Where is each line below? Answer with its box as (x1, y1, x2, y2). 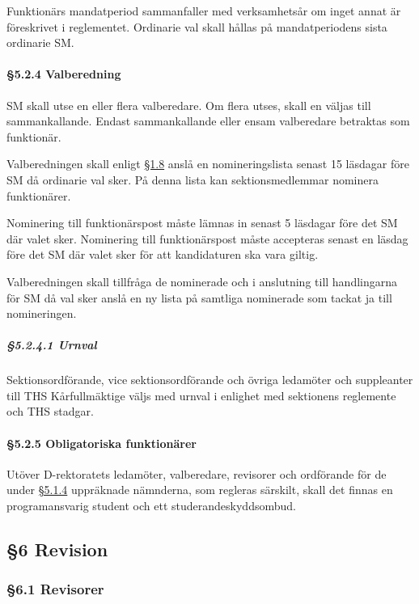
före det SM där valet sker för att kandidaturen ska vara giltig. (6, 246, 319, 263)
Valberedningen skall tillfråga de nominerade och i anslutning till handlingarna (6, 272, 398, 289)
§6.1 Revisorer (6, 579, 104, 599)
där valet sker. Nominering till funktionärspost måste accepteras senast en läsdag (6, 230, 408, 247)
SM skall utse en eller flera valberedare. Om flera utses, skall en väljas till (6, 96, 371, 113)
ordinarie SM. (6, 34, 74, 51)
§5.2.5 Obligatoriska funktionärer (6, 434, 197, 451)
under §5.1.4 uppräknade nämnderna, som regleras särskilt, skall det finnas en (6, 481, 393, 498)
